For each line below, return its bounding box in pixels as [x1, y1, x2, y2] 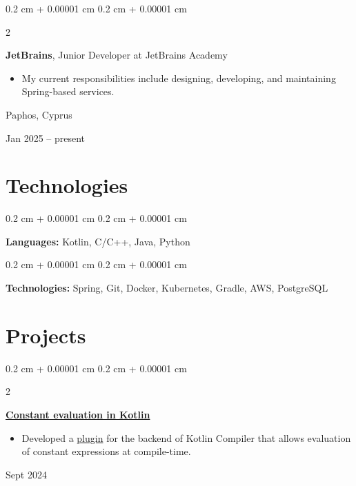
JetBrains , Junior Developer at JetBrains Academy [6, 48, 228, 62]
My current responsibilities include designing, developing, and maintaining [21, 70, 336, 85]
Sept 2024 [6, 467, 47, 481]
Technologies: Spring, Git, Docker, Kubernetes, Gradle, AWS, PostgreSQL [6, 281, 328, 295]
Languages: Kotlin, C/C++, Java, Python [6, 234, 190, 248]
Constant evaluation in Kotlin [6, 407, 150, 421]
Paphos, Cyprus [6, 107, 72, 121]
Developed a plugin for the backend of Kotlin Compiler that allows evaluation [21, 430, 351, 445]
